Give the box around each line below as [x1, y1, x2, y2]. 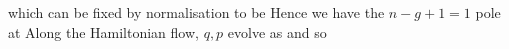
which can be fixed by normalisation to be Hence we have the [8, 2, 385, 22]
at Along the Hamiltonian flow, [8, 21, 199, 42]
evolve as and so [227, 21, 327, 42]
